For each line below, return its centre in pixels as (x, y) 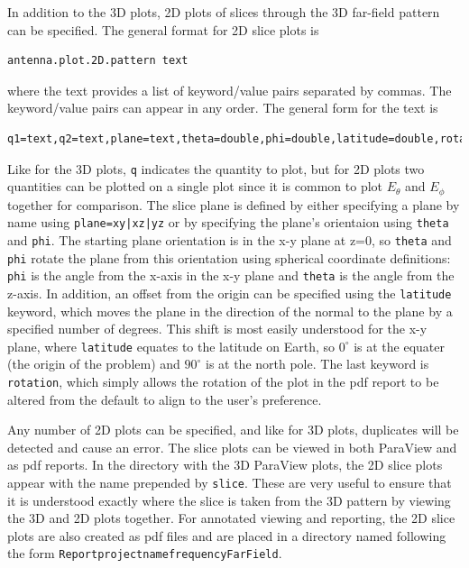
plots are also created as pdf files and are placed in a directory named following (227, 535)
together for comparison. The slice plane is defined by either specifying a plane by (234, 204)
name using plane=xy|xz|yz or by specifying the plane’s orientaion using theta (228, 222)
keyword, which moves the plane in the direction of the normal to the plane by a (230, 311)
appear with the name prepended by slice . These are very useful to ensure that (230, 483)
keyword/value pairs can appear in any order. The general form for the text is (223, 108)
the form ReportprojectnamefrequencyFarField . (145, 553)
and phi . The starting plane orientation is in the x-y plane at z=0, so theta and (230, 239)
